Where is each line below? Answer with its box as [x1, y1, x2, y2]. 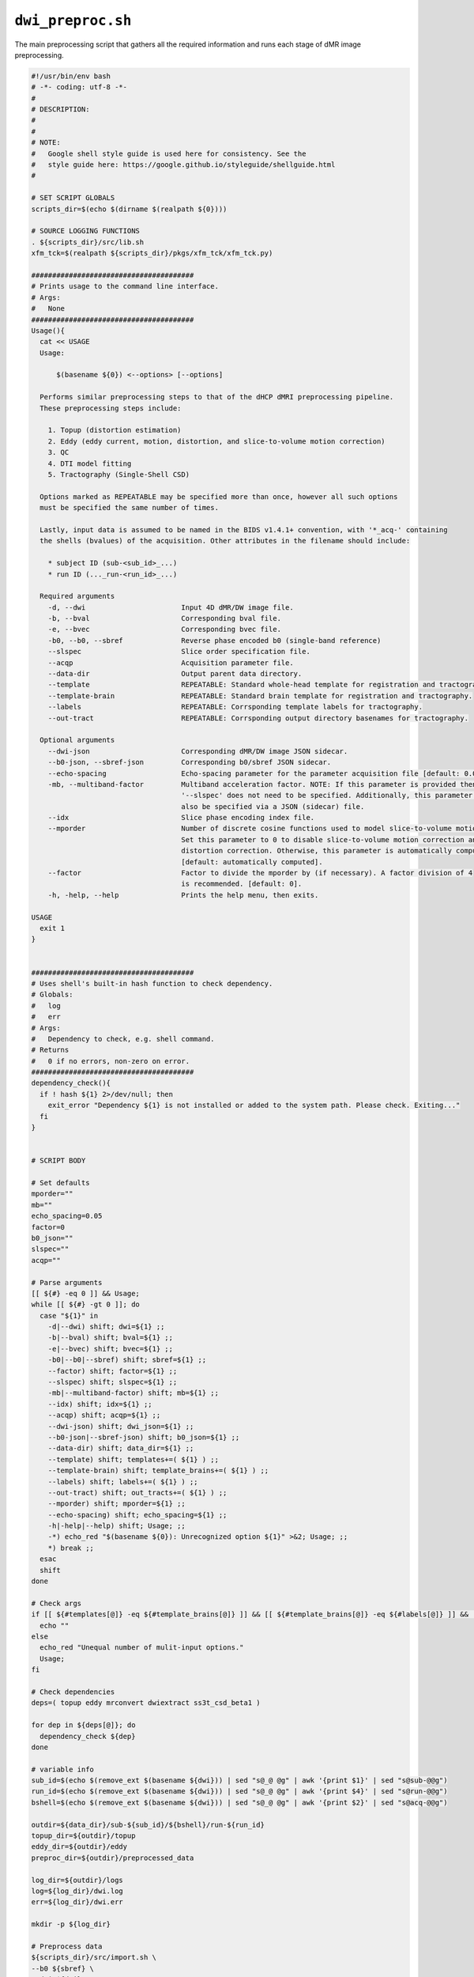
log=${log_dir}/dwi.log [31, 1886, 124, 1896]
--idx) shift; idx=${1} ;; [47, 1400, 153, 1408]
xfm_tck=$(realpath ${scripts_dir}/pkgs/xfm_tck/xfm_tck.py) [31, 249, 273, 258]
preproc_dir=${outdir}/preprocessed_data [31, 1853, 194, 1862]
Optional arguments [39, 735, 115, 745]
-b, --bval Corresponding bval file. [47, 614, 282, 623]
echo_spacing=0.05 [31, 1212, 103, 1221]
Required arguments [39, 592, 115, 601]
